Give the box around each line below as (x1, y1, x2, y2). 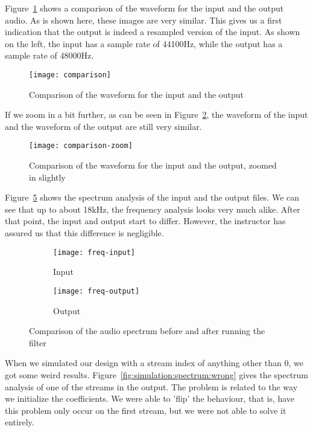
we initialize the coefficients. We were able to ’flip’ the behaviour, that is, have (5, 392, 295, 405)
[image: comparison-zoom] (29, 141, 133, 150)
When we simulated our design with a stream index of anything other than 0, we (5, 356, 304, 369)
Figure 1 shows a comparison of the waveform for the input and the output (5, 2, 284, 14)
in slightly (29, 170, 66, 183)
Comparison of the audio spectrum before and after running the (29, 324, 265, 337)
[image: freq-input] (53, 248, 136, 257)
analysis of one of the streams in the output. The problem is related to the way (5, 380, 298, 393)
